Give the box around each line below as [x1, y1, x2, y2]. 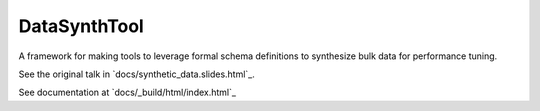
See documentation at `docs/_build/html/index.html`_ [18, 86, 237, 99]
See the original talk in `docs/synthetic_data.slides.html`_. [18, 68, 255, 80]
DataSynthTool [18, 15, 144, 37]
